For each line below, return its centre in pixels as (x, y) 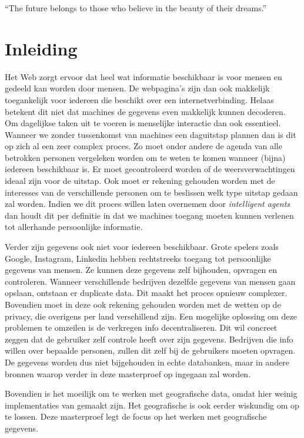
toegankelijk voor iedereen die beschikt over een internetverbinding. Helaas (139, 99)
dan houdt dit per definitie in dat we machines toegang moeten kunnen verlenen (149, 215)
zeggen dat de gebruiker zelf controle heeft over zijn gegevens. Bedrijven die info (149, 339)
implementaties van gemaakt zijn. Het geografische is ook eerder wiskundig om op (152, 405)
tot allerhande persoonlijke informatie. (74, 227)
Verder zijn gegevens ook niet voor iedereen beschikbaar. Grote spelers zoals (142, 247)
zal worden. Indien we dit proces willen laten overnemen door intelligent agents (148, 204)
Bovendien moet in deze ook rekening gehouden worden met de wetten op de (143, 304)
